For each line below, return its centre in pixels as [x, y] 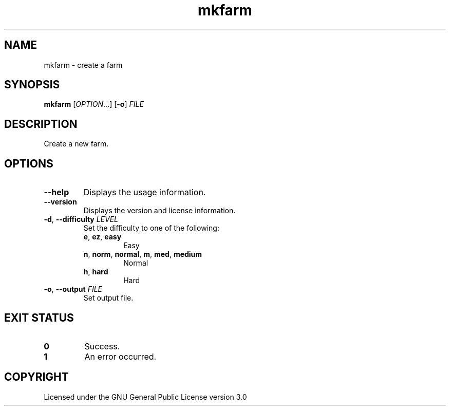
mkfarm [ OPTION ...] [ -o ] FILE [94, 104]
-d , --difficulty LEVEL [81, 219]
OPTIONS [29, 163]
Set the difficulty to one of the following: [151, 228]
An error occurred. [120, 356]
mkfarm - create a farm [83, 65]
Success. [102, 346]
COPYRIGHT [36, 377]
